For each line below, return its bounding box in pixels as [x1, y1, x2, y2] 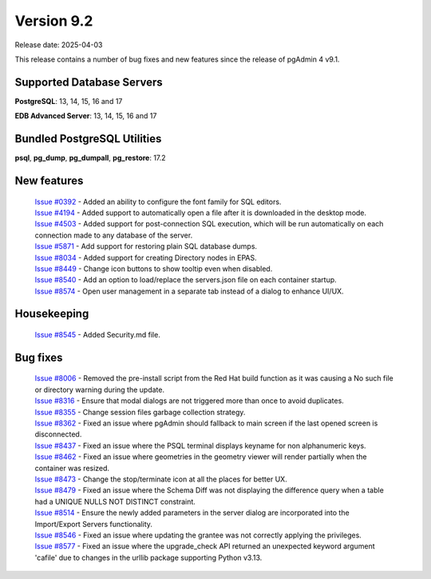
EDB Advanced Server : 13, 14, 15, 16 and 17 [14, 111, 157, 121]
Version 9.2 [14, 12, 93, 30]
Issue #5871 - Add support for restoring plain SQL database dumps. [34, 242, 258, 251]
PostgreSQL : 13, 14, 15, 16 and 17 [14, 96, 123, 106]
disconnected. [34, 429, 82, 439]
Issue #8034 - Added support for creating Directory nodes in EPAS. [34, 253, 257, 262]
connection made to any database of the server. [34, 230, 193, 240]
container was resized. [34, 463, 110, 473]
